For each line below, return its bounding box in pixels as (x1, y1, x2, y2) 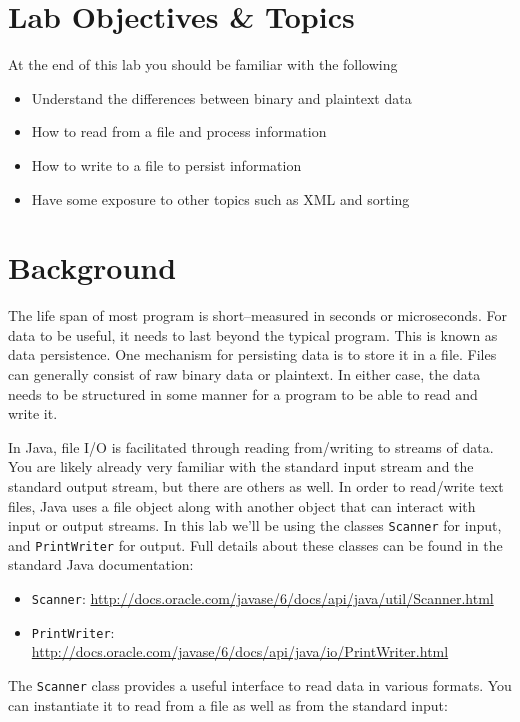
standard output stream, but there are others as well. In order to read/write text (8, 475, 504, 496)
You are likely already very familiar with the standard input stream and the (8, 456, 474, 477)
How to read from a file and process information (31, 121, 327, 142)
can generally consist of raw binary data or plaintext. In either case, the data (8, 364, 481, 384)
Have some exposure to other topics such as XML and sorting (31, 188, 410, 209)
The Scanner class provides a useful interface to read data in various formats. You (8, 674, 512, 695)
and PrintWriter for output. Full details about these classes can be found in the (8, 534, 503, 555)
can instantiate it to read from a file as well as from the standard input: (8, 694, 448, 715)
